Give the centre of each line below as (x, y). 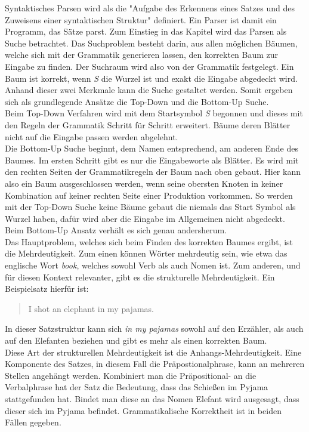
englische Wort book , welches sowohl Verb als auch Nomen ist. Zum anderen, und (153, 265)
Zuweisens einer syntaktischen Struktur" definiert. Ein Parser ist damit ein (141, 19)
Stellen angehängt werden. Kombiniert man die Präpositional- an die (131, 375)
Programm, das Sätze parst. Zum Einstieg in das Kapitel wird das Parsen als (146, 31)
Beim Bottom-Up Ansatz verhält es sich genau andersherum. (116, 230)
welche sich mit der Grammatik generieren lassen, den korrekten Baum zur (142, 55)
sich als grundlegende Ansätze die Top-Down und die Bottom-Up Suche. (137, 101)
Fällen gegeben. (33, 422)
